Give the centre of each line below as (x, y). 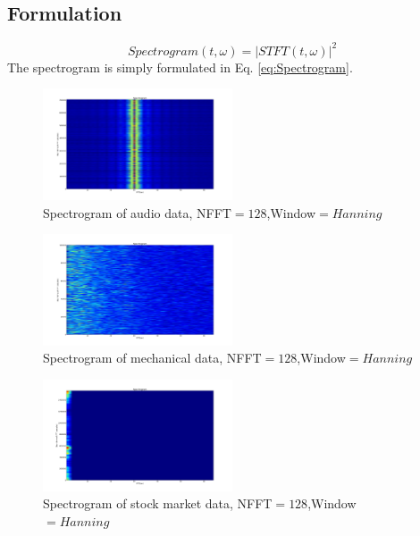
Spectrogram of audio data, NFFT (137, 212)
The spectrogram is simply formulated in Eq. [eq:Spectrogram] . (180, 67)
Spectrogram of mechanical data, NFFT (152, 358)
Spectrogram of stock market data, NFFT (158, 503)
